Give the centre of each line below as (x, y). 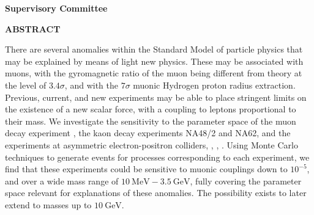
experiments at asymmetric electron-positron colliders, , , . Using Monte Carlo (151, 144)
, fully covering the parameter (246, 180)
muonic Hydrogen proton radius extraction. (214, 85)
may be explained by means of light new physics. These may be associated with (154, 61)
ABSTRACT (33, 28)
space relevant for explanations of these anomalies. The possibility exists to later (156, 193)
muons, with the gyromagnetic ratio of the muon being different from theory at (154, 73)
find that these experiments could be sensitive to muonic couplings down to (146, 169)
